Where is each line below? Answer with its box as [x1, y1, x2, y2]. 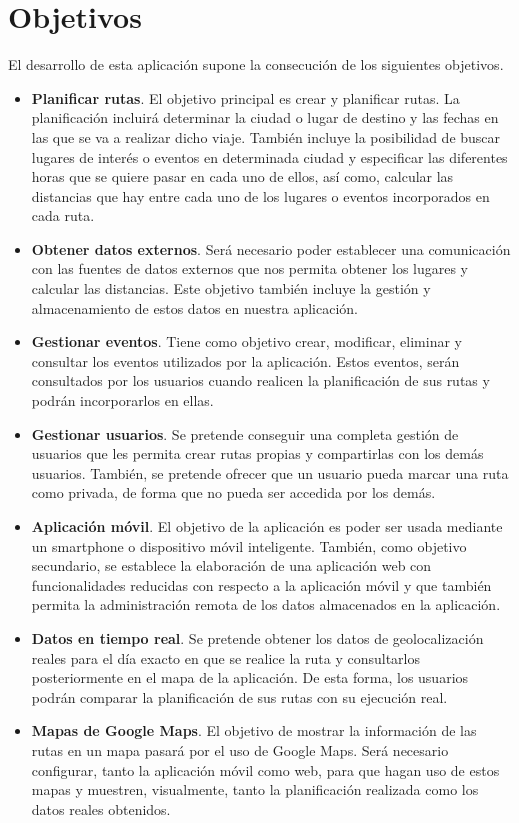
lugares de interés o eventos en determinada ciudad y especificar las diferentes [31, 146, 508, 167]
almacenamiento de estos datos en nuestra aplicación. [31, 297, 358, 318]
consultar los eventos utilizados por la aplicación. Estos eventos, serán [31, 350, 460, 371]
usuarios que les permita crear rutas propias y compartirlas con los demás [31, 443, 484, 464]
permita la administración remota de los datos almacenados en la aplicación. [31, 594, 501, 615]
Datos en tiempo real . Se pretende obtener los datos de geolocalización [31, 627, 484, 648]
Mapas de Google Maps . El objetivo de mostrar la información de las [31, 720, 477, 741]
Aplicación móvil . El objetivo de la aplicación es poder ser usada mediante [31, 516, 503, 536]
